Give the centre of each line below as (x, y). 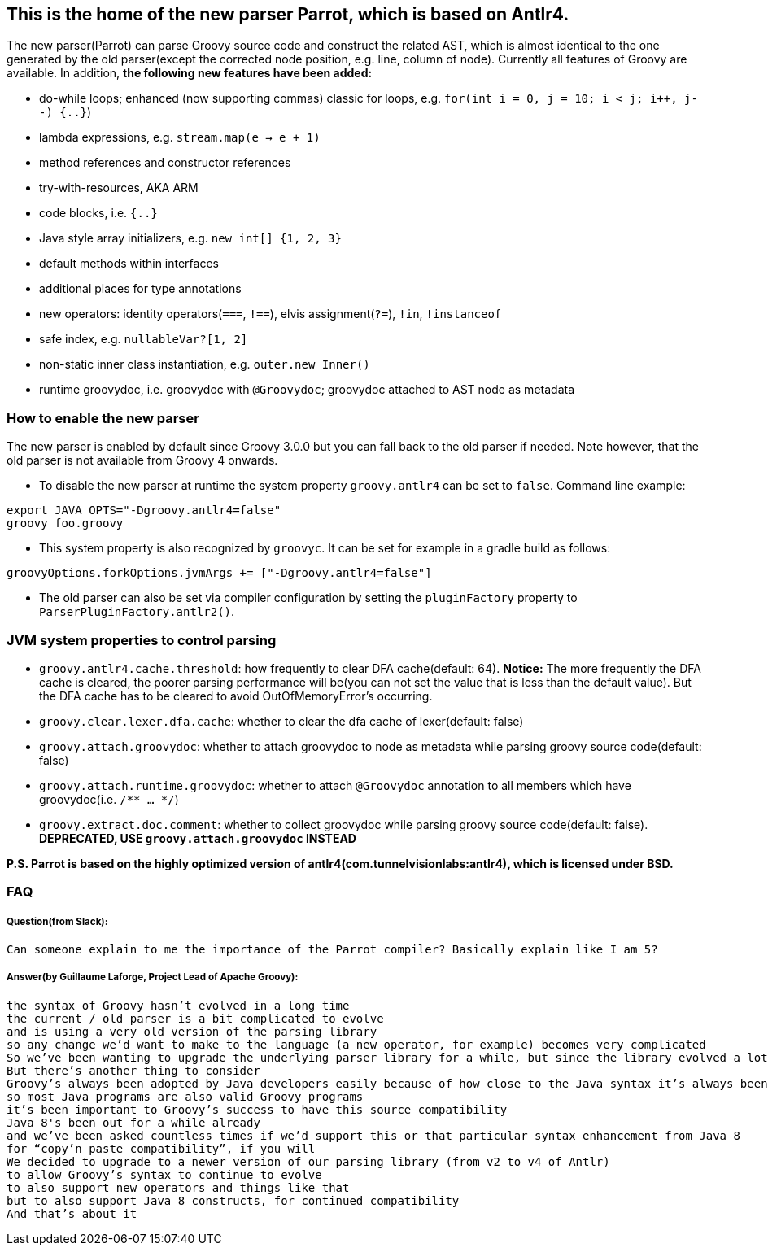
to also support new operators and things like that (178, 1187)
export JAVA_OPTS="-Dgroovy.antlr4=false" (144, 510)
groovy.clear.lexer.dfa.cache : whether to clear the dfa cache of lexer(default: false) (281, 721)
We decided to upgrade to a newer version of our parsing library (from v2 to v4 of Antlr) (308, 1161)
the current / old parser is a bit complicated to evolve (195, 1018)
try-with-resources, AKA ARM (119, 188)
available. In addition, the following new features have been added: (190, 73)
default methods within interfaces (129, 264)
